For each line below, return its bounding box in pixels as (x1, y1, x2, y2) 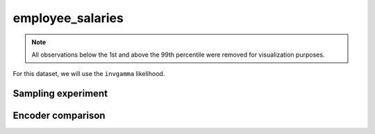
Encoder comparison (12, 110, 106, 122)
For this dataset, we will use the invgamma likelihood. (12, 70, 165, 78)
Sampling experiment (12, 88, 108, 99)
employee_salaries (12, 10, 124, 26)
